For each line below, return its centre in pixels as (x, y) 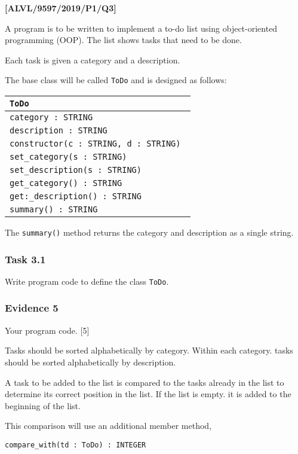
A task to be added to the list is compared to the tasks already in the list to (145, 382)
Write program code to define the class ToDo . (87, 281)
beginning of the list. (43, 405)
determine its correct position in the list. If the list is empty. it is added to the (148, 394)
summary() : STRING (54, 210)
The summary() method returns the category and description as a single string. (149, 232)
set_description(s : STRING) (76, 170)
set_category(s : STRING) (68, 157)
